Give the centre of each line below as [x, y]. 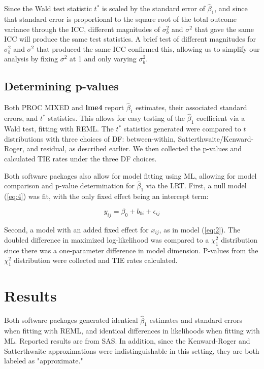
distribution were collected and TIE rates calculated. [96, 260]
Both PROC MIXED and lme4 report [64, 107]
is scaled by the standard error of [153, 8]
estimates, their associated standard [191, 107]
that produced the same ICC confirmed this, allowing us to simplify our [148, 48]
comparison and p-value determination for [69, 186]
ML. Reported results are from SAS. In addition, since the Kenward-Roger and [127, 340]
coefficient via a [221, 118]
